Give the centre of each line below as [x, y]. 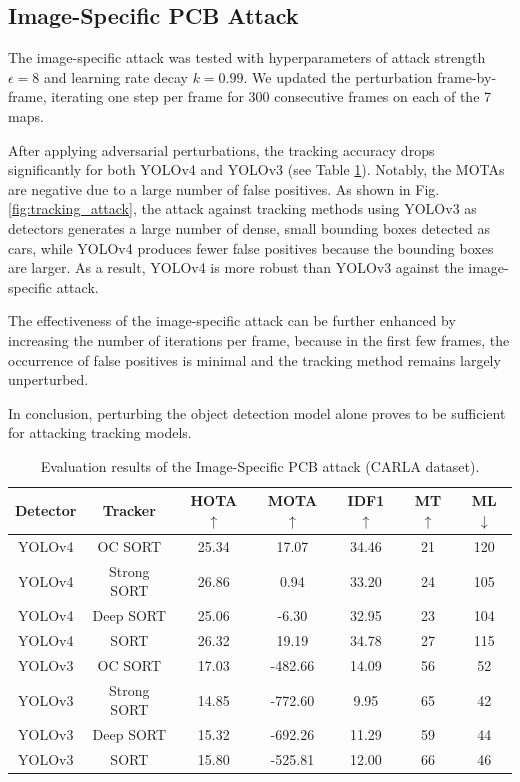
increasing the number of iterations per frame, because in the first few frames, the [259, 339]
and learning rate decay [116, 76]
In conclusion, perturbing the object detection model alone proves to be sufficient [257, 412]
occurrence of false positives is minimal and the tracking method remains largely [254, 359]
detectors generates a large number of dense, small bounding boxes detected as [249, 227]
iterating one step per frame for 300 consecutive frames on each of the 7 [271, 96]
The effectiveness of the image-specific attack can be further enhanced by [232, 320]
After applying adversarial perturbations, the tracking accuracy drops [221, 149]
